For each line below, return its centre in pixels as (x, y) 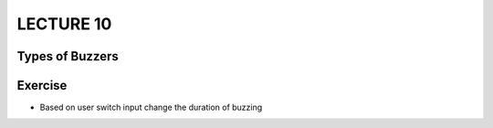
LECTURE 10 (64, 24)
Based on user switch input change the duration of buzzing (151, 107)
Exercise (42, 85)
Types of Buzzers (68, 56)
